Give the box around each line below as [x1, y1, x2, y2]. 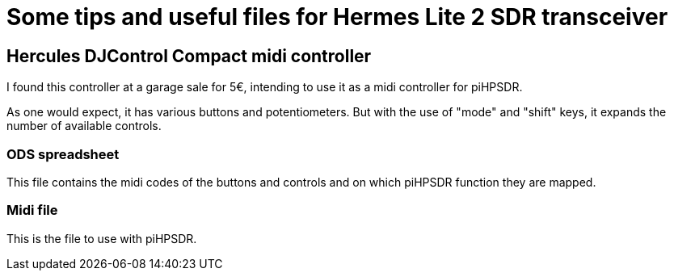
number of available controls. [6, 119, 162, 133]
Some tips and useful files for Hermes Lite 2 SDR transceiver [6, 3, 668, 31]
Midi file [6, 202, 58, 219]
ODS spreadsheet [6, 145, 120, 162]
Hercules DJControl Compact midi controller [6, 45, 372, 66]
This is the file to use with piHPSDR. [6, 231, 197, 246]
